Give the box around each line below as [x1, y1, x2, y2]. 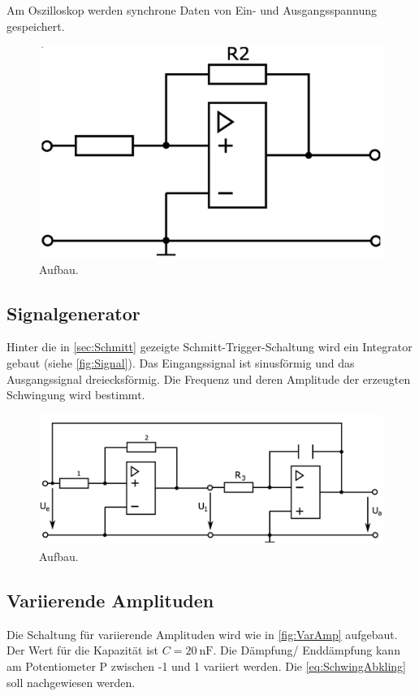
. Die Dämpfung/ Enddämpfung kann [213, 642, 400, 659]
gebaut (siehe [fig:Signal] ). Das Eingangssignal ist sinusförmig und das [6, 355, 355, 372]
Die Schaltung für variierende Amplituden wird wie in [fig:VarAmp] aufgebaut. [6, 625, 398, 642]
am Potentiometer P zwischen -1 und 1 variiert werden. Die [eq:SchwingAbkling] [6, 658, 406, 675]
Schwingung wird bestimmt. [6, 386, 145, 403]
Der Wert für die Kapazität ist [6, 642, 159, 659]
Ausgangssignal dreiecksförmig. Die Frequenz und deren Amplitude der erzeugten [6, 370, 411, 387]
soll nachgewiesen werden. [6, 673, 136, 690]
